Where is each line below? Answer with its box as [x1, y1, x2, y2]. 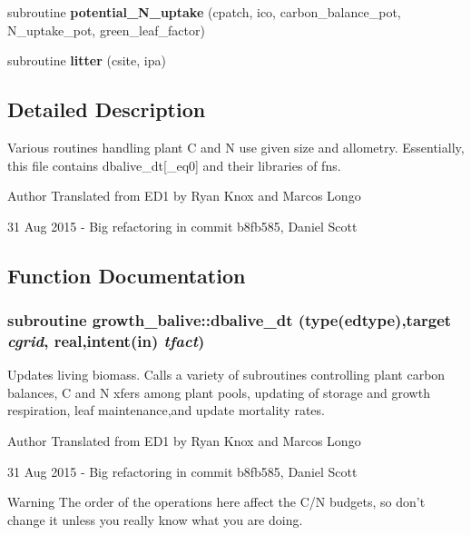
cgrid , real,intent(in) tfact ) [7, 329, 205, 352]
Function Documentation [7, 261, 246, 289]
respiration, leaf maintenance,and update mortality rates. [7, 401, 325, 420]
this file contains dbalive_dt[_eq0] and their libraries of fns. [7, 155, 341, 174]
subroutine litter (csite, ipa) [7, 51, 166, 70]
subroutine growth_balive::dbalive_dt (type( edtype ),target [7, 309, 452, 332]
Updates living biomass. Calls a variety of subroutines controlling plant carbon [7, 365, 446, 384]
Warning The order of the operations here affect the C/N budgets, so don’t [7, 492, 426, 511]
